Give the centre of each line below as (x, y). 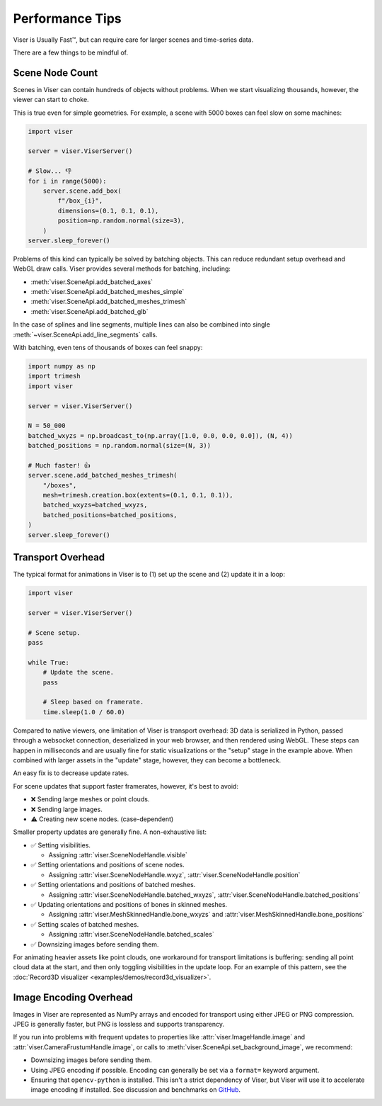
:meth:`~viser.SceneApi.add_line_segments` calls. (85, 334)
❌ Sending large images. (66, 809)
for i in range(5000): (67, 181)
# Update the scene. (79, 672)
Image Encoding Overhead (73, 997)
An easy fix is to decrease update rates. (71, 773)
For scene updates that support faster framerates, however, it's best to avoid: (126, 786)
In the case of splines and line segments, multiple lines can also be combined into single (141, 325)
